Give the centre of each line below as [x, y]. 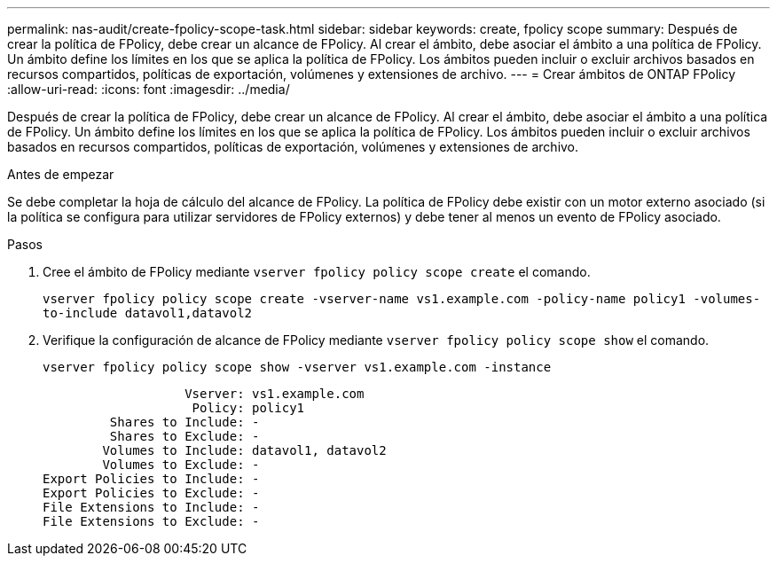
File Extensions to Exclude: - [151, 521]
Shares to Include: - [184, 422]
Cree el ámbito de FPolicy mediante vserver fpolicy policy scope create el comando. [317, 272]
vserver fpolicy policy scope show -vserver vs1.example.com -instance [297, 367]
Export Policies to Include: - [151, 479]
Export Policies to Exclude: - [151, 493]
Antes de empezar [61, 174]
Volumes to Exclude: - [181, 465]
